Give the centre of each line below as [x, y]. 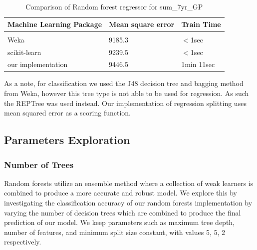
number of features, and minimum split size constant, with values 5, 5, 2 [115, 232]
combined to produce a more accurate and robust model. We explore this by [121, 193]
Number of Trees [39, 164]
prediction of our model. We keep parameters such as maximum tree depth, [120, 222]
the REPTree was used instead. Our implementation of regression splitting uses [125, 103]
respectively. [23, 242]
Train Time [201, 24]
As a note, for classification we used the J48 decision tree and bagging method [124, 83]
